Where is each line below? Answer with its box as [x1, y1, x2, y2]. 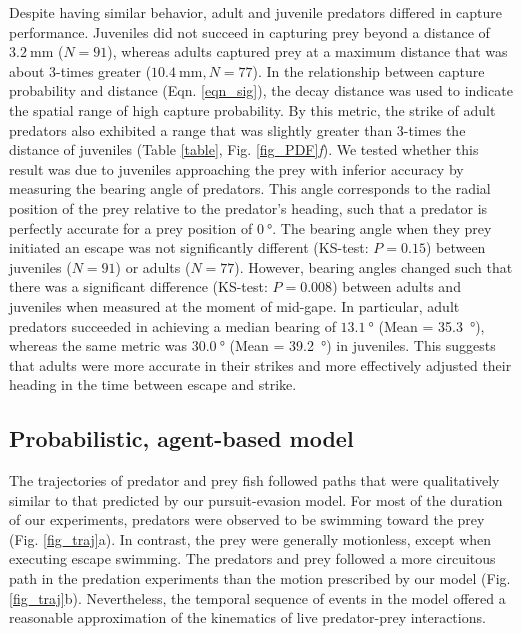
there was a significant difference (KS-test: [9, 276, 268, 297]
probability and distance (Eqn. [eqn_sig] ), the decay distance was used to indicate [9, 80, 513, 101]
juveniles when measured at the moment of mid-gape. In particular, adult [9, 295, 460, 316]
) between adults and [332, 276, 461, 297]
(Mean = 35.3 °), [378, 315, 485, 336]
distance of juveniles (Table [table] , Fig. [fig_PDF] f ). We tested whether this [9, 139, 479, 160]
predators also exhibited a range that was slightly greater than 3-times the [9, 119, 466, 140]
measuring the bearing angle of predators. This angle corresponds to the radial [9, 178, 491, 199]
